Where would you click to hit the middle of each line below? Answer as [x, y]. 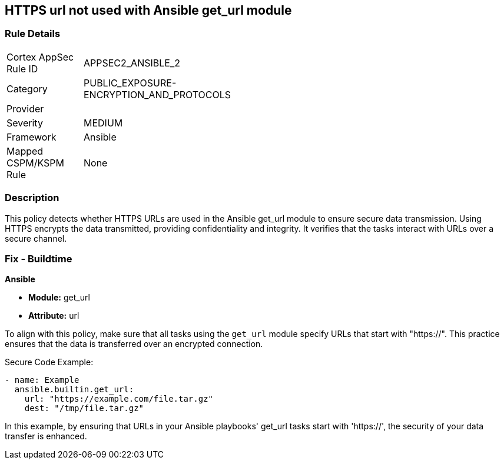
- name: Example [42, 380]
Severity [25, 123]
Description [32, 198]
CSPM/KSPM [35, 163]
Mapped [25, 151]
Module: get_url [59, 298]
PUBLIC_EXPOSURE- [130, 83]
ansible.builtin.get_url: [74, 390]
